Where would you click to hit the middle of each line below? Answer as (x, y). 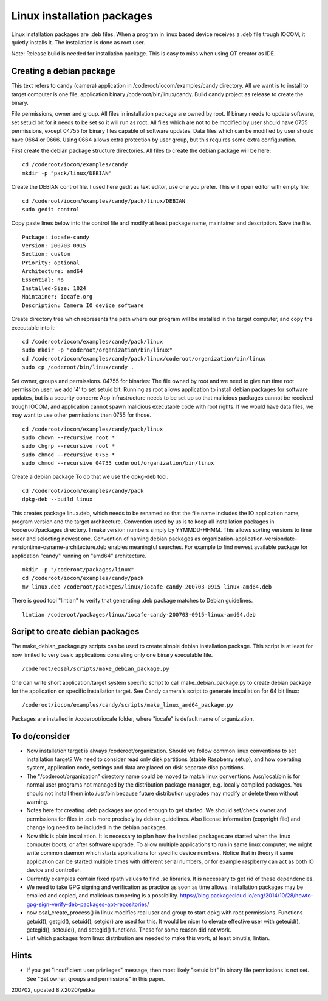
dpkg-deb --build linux (57, 499)
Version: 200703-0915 (54, 246)
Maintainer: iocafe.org (57, 297)
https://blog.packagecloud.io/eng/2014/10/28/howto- (247, 896)
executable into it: (33, 327)
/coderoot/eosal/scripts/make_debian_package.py (96, 669)
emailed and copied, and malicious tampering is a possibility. (103, 896)
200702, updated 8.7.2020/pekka (53, 989)
